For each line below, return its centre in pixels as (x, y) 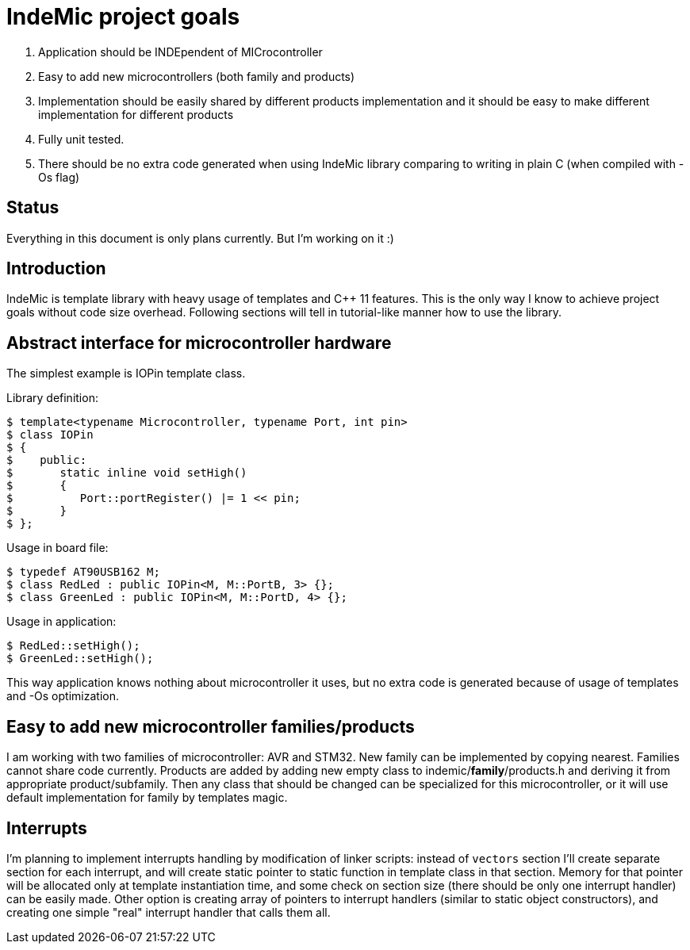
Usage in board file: (57, 548)
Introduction (56, 269)
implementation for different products (136, 114)
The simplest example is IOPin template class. (126, 373)
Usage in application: (61, 622)
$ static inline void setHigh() (127, 473)
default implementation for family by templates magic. (147, 798)
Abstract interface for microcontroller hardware (199, 343)
